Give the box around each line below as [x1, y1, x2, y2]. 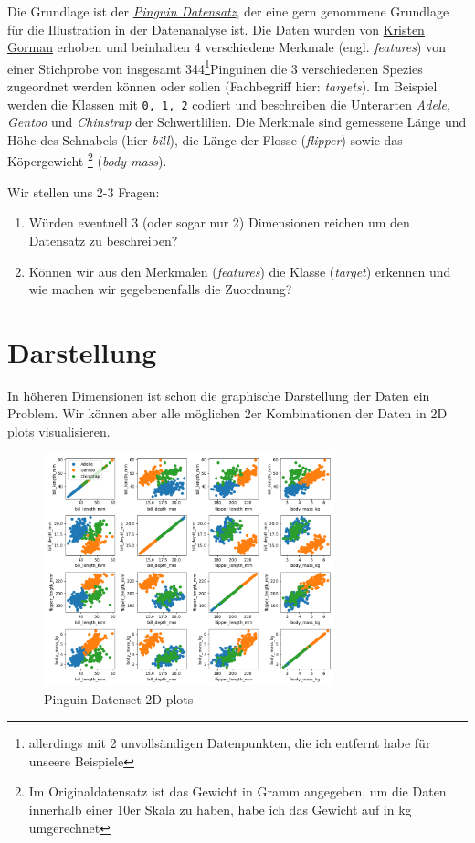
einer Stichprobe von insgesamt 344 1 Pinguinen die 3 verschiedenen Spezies [7, 56, 423, 78]
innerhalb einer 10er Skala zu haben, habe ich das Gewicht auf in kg [28, 799, 412, 818]
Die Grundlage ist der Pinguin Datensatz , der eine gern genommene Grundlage [7, 2, 449, 20]
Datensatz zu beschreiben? [28, 230, 178, 249]
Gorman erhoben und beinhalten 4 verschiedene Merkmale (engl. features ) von [7, 37, 446, 57]
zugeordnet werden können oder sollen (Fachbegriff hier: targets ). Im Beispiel [7, 77, 438, 96]
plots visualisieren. [7, 422, 111, 440]
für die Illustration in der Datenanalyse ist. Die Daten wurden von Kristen [7, 19, 425, 38]
